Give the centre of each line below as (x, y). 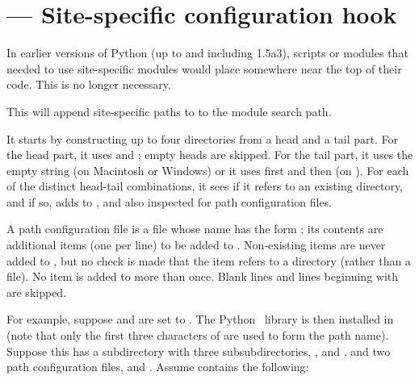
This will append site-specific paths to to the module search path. (169, 111)
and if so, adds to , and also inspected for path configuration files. (170, 201)
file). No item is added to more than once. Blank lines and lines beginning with (203, 276)
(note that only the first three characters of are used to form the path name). (198, 335)
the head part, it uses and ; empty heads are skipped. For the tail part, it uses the (210, 155)
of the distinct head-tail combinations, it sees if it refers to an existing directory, (205, 186)
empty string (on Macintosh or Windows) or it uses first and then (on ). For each (208, 170)
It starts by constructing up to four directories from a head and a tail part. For (203, 138)
